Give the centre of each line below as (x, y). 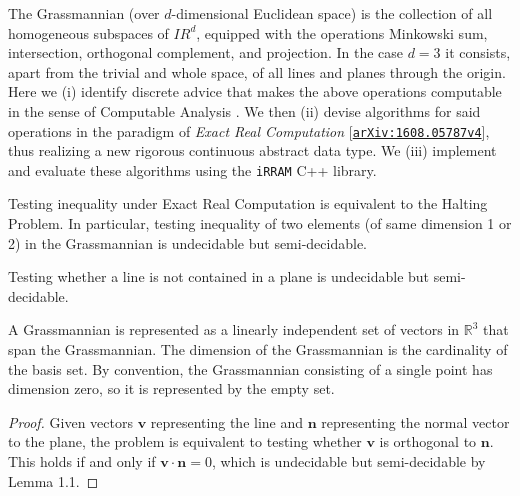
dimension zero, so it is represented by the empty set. (171, 388)
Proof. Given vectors (70, 421)
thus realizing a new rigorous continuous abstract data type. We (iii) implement (252, 150)
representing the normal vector (415, 421)
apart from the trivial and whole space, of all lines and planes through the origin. (257, 71)
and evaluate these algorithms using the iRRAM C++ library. (192, 169)
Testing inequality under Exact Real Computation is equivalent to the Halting (248, 203)
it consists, (478, 52)
